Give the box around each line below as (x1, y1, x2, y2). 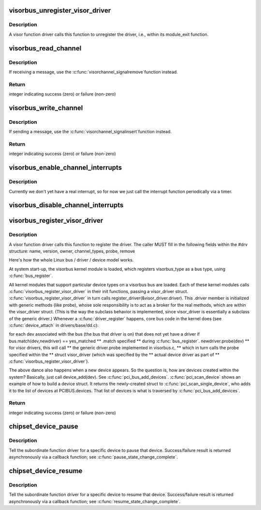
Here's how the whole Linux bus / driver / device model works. (9, 257, 134, 263)
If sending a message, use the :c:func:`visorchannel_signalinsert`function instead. (9, 129, 172, 135)
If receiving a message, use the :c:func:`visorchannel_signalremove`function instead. (9, 69, 178, 75)
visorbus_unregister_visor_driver (9, 6, 111, 15)
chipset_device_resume (9, 467, 83, 475)
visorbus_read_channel (9, 44, 82, 52)
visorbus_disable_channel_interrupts (9, 201, 124, 209)
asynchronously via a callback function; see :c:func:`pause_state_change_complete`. (9, 454, 178, 460)
